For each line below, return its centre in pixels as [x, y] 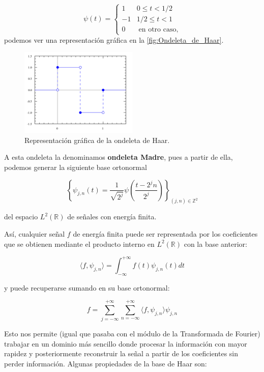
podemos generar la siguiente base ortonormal [76, 167]
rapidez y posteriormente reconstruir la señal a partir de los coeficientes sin [121, 353]
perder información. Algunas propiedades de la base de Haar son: [106, 363]
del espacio [21, 217]
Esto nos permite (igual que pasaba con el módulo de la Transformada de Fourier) [132, 334]
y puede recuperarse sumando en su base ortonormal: [87, 287]
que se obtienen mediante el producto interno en [79, 244]
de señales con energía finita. [112, 217]
